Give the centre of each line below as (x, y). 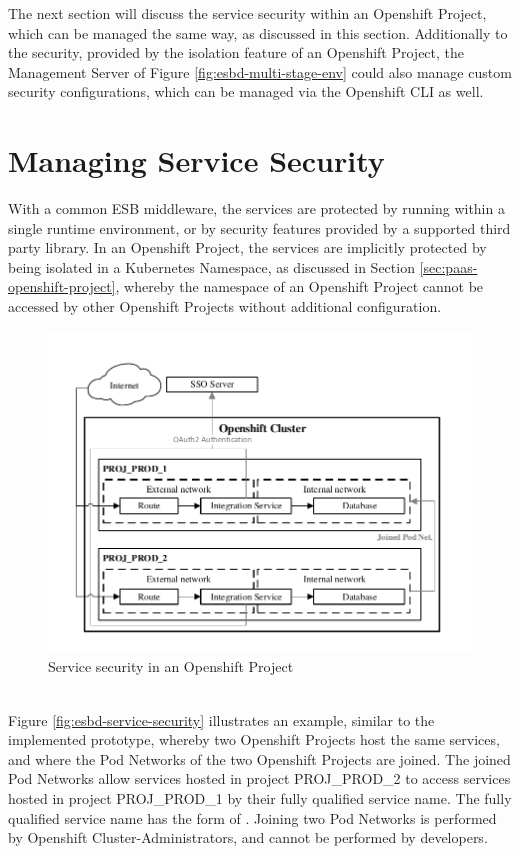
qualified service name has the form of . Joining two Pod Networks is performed (252, 817)
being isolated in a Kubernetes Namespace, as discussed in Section (211, 266)
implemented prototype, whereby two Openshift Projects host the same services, (254, 739)
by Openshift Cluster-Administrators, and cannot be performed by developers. (248, 837)
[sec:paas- (448, 266)
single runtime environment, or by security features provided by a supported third (259, 227)
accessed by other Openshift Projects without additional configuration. (225, 306)
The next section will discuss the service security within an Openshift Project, (247, 13)
